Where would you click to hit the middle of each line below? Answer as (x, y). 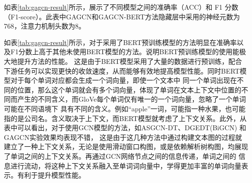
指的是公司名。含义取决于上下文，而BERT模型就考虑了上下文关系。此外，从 (125, 118)
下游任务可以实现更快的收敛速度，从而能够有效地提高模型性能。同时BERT (122, 70)
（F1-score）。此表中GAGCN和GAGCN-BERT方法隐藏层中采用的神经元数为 (122, 16)
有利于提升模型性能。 (51, 175)
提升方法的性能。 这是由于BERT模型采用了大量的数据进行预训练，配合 (130, 61)
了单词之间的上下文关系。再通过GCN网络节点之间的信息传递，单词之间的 (120, 156)
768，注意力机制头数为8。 (45, 26)
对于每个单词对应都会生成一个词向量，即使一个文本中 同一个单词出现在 (124, 80)
